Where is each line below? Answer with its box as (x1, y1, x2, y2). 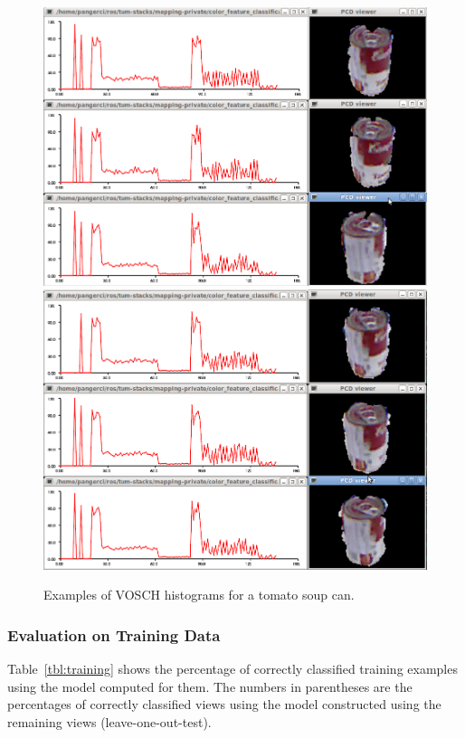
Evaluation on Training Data (7, 623, 221, 646)
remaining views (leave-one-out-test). (7, 712, 212, 731)
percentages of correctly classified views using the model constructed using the (7, 695, 441, 714)
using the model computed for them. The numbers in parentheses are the (7, 676, 413, 695)
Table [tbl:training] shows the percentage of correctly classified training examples (7, 659, 458, 678)
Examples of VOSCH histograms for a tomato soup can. (43, 585, 355, 604)
